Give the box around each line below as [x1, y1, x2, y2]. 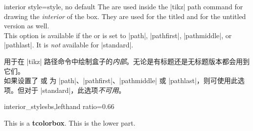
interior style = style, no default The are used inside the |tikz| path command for [4, 1, 243, 11]
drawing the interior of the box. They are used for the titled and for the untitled [4, 11, 246, 21]
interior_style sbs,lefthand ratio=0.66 [4, 101, 115, 111]
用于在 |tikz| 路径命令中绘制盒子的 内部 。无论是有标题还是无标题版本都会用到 [4, 56, 250, 66]
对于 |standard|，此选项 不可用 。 [24, 85, 126, 95]
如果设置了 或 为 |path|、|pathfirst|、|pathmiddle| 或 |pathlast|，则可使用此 [4, 75, 238, 86]
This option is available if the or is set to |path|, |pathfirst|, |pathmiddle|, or [4, 30, 232, 40]
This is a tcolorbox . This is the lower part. [4, 117, 136, 128]
